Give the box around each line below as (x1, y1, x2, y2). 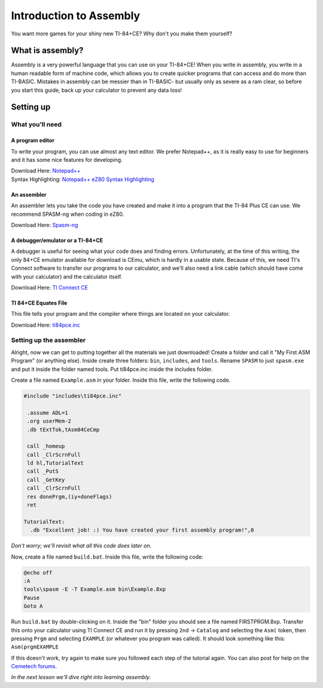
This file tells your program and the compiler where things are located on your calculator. (11, 310, 230, 318)
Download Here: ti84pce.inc (11, 321, 81, 328)
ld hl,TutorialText (27, 460, 84, 467)
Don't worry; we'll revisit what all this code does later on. (11, 542, 152, 550)
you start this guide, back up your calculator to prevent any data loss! (11, 86, 182, 93)
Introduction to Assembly (11, 9, 141, 22)
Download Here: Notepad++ (11, 167, 81, 174)
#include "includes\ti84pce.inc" (23, 393, 122, 399)
